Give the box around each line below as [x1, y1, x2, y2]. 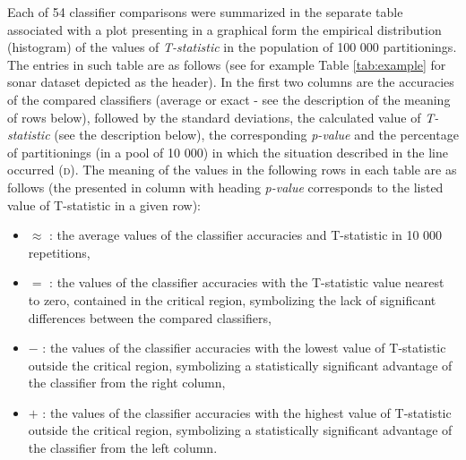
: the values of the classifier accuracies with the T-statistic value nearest [49, 273, 444, 292]
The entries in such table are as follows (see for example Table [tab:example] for [7, 55, 446, 73]
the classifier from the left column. [28, 439, 218, 457]
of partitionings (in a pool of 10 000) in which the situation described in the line [7, 142, 448, 161]
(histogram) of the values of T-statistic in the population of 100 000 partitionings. [7, 38, 457, 56]
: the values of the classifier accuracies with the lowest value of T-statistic [42, 338, 446, 357]
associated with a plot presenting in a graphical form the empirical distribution [7, 20, 442, 38]
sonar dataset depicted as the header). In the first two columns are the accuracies [7, 72, 454, 91]
